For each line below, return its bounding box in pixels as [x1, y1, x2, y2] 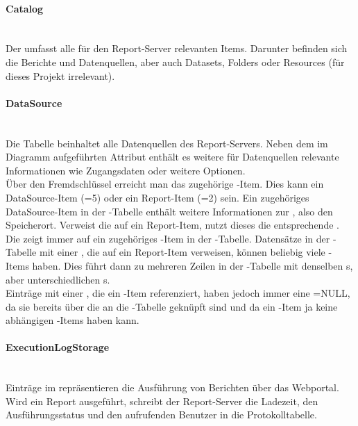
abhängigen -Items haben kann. [6, 313, 139, 327]
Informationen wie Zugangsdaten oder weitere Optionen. [6, 163, 246, 177]
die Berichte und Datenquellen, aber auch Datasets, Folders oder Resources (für [6, 54, 345, 69]
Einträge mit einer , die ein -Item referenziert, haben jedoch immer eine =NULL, [6, 286, 350, 300]
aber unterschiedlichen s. [6, 272, 110, 286]
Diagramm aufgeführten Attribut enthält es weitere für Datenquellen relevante [6, 149, 339, 164]
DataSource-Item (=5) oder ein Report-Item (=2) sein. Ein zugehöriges [6, 190, 309, 204]
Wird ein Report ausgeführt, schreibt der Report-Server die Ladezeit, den [6, 393, 318, 408]
